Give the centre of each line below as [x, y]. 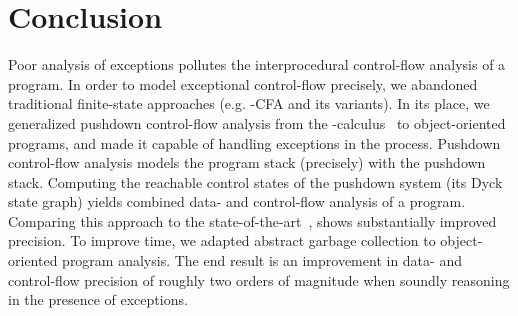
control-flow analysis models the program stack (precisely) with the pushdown [247, 162]
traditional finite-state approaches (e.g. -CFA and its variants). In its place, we [249, 103]
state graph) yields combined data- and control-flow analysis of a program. [237, 201]
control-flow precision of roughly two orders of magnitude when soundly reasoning [259, 279]
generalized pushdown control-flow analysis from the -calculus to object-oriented [257, 122]
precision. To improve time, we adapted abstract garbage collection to [222, 240]
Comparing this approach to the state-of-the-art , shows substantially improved [252, 220]
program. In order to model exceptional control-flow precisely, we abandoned [243, 83]
